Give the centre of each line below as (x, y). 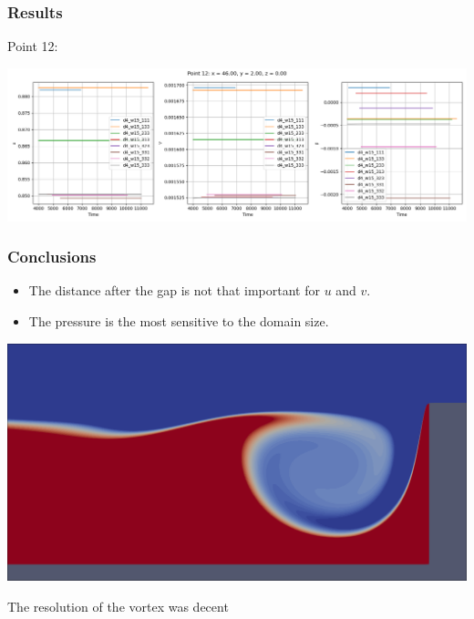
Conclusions (52, 257)
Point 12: (33, 46)
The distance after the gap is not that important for (174, 290)
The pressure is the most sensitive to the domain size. (179, 321)
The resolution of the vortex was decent (118, 606)
